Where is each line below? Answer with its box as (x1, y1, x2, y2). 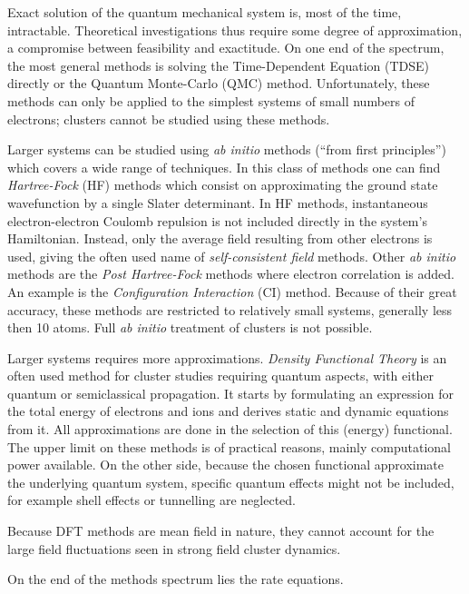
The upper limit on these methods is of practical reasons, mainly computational (7, 437, 451, 456)
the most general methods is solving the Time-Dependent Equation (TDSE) (7, 55, 430, 74)
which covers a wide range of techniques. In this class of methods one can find (7, 157, 441, 176)
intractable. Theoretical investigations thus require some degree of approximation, (7, 20, 463, 39)
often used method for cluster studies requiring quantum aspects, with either (7, 366, 435, 385)
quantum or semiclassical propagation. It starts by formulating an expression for (7, 383, 454, 402)
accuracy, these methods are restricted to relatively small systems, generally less (7, 300, 453, 319)
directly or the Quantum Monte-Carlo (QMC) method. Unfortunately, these (7, 74, 430, 93)
